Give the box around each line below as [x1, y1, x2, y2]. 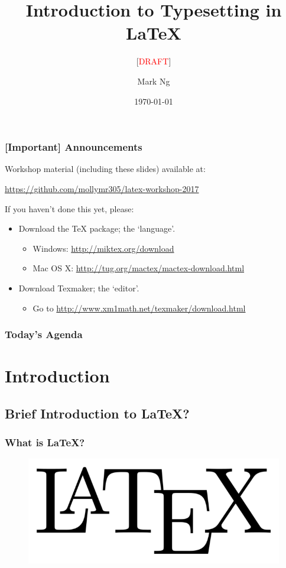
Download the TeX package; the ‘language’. [18, 222, 175, 235]
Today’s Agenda [5, 327, 83, 342]
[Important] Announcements [5, 139, 142, 154]
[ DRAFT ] [136, 55, 171, 67]
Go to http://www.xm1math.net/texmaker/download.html [32, 301, 246, 314]
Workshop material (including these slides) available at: [5, 163, 206, 175]
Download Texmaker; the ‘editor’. [18, 281, 139, 294]
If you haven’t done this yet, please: [5, 202, 134, 215]
